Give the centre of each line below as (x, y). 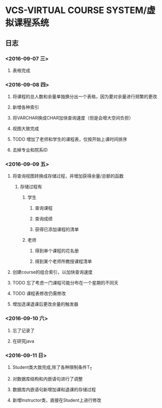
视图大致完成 (25, 129)
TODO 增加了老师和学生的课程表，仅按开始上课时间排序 (70, 139)
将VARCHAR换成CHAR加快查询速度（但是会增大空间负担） (73, 118)
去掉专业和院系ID (30, 150)
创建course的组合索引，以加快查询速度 (52, 272)
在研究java (23, 341)
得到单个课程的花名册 (57, 251)
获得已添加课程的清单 (57, 230)
